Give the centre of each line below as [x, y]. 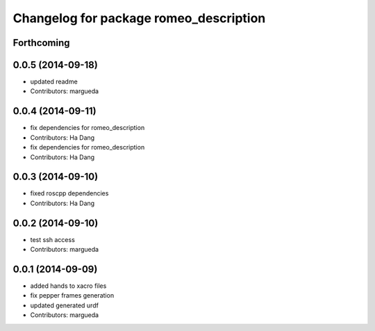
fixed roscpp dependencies [69, 193]
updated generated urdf [64, 305]
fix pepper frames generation [72, 296]
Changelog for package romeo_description [139, 18]
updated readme [54, 82]
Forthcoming [41, 43]
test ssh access [53, 239]
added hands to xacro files [68, 286]
